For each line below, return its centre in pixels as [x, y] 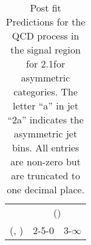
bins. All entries [45, 147]
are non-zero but [45, 161]
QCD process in [45, 36]
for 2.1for [46, 64]
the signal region [45, 50]
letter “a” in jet [46, 105]
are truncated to [46, 175]
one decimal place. [46, 189]
